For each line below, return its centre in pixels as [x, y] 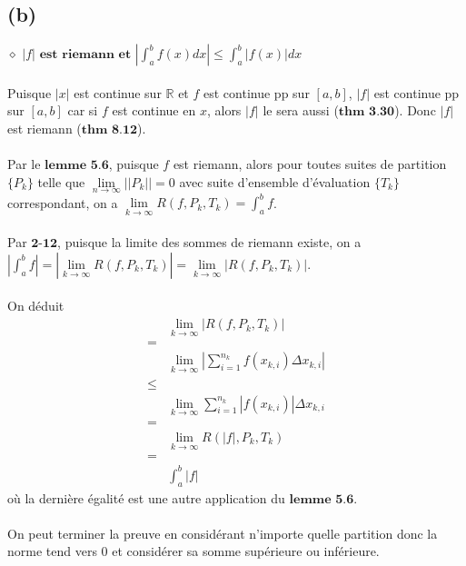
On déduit [36, 306]
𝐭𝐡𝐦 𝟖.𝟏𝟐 [109, 129]
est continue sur [118, 92]
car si [83, 110]
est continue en [154, 110]
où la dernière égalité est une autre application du [146, 497]
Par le [24, 164]
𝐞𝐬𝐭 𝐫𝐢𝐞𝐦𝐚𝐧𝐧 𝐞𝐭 [85, 55]
